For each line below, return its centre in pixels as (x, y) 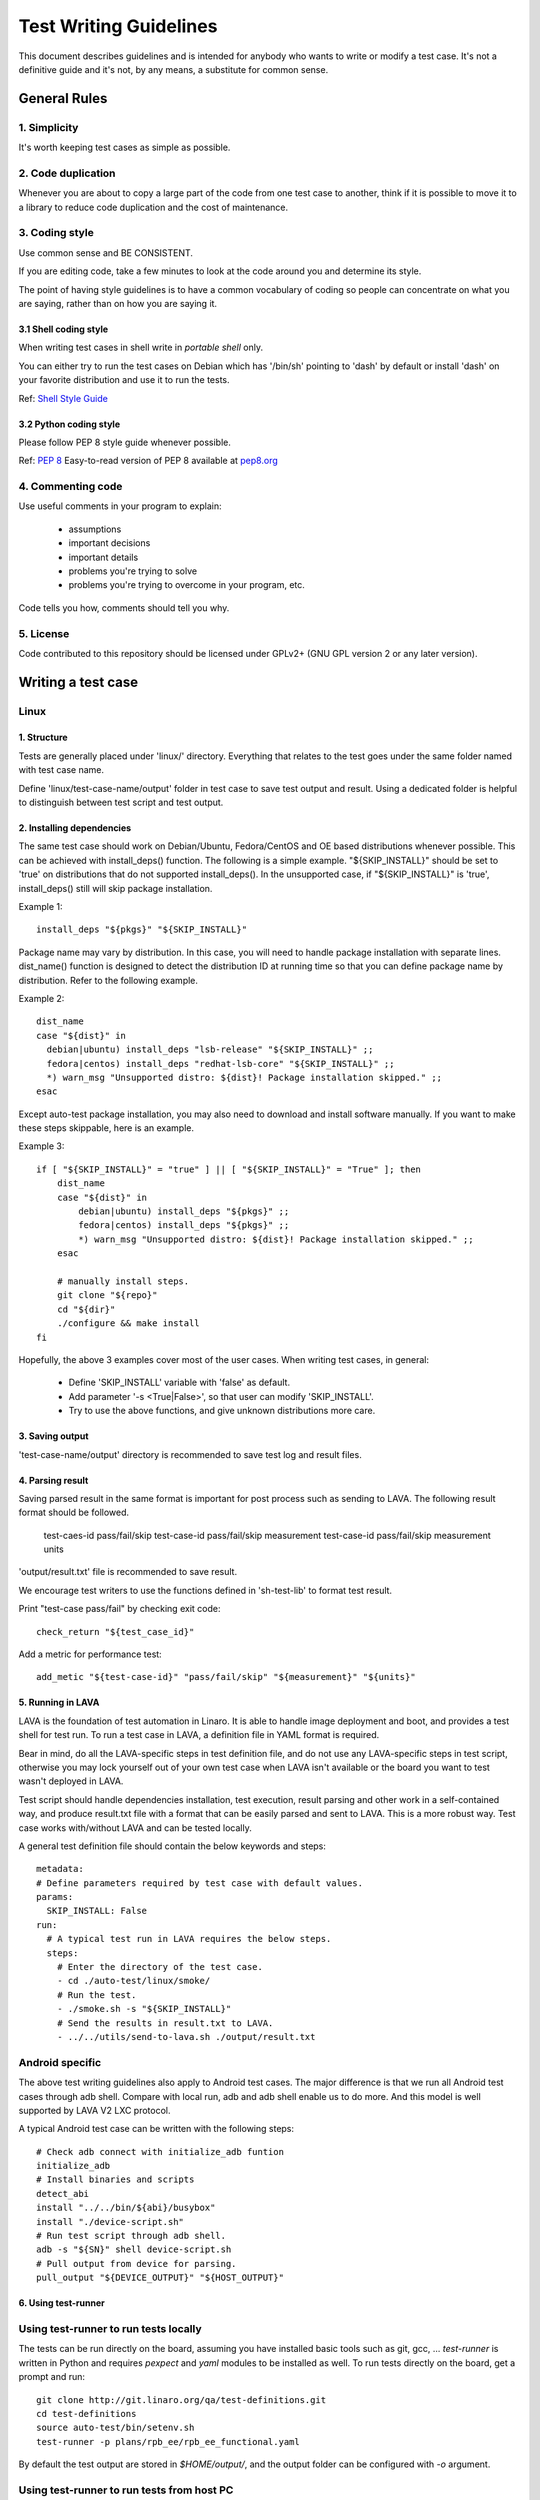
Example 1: (40, 906)
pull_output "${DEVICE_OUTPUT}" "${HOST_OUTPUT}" (160, 2278)
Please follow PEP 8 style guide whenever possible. (125, 442)
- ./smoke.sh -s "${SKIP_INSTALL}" (144, 2009)
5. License (44, 633)
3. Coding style (56, 233)
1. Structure (43, 737)
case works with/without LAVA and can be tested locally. (135, 1827)
